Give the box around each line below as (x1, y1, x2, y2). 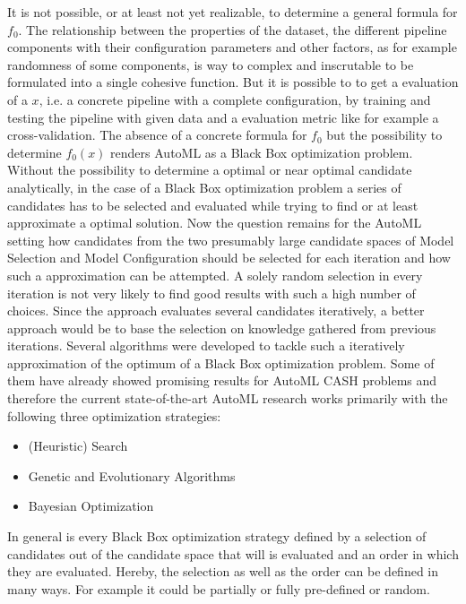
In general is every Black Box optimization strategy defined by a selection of (7, 527, 427, 546)
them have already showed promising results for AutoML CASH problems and (7, 371, 437, 390)
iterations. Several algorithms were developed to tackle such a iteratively (7, 336, 405, 355)
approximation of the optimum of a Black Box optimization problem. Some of (7, 353, 435, 372)
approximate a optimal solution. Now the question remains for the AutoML (7, 213, 422, 232)
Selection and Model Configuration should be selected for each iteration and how (7, 248, 451, 267)
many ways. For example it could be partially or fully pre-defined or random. (7, 579, 430, 598)
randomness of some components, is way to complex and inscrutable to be (7, 55, 414, 73)
